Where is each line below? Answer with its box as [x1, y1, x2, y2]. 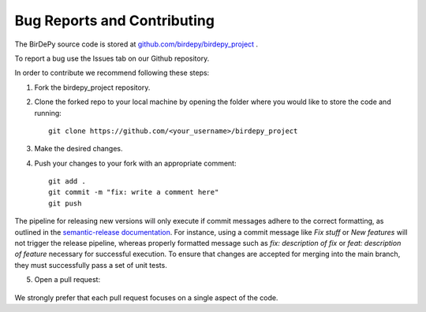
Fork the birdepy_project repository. [34, 83, 151, 92]
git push [48, 199, 82, 208]
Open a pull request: [34, 275, 101, 284]
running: [34, 108, 62, 117]
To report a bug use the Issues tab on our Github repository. [14, 54, 210, 63]
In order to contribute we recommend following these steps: [14, 68, 210, 78]
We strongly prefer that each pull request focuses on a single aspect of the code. [14, 292, 278, 303]
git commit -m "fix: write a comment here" [48, 188, 219, 197]
